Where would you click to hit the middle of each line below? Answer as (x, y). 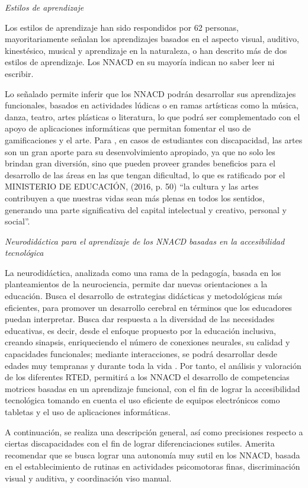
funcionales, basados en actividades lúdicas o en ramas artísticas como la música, (152, 105)
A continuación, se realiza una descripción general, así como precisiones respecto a (154, 431)
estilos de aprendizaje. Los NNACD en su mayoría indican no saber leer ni (140, 62)
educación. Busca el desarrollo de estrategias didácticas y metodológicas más (144, 296)
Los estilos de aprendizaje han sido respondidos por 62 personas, (122, 27)
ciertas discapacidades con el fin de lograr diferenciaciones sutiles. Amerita (140, 443)
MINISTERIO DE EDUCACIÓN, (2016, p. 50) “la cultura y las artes (132, 186)
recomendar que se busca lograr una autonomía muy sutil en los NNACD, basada (153, 455)
